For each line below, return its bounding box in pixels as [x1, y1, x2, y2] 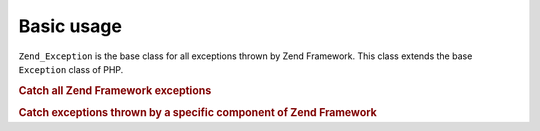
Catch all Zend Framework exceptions [18, 83, 212, 97]
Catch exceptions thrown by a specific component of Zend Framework [18, 105, 377, 119]
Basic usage [18, 15, 122, 37]
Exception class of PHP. [18, 63, 124, 75]
